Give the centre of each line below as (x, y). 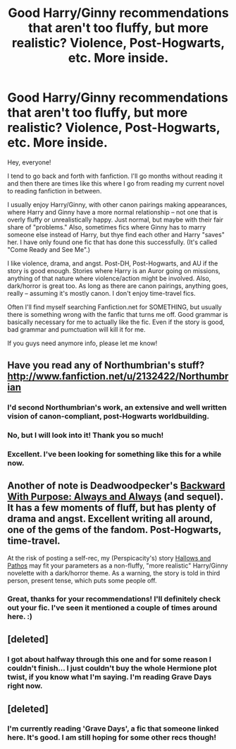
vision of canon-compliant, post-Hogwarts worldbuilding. (108, 417)
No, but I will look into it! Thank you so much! (86, 436)
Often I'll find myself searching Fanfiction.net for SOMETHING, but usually (114, 307)
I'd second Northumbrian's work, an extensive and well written (117, 407)
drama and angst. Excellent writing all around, (110, 519)
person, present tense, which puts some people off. (82, 580)
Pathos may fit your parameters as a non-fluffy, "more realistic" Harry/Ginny (118, 565)
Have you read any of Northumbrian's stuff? (106, 365)
